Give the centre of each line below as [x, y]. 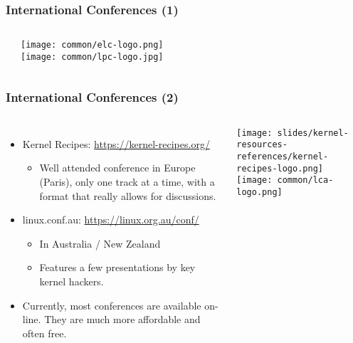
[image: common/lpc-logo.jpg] [92, 57]
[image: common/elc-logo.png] [92, 45]
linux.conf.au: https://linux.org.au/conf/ [111, 220]
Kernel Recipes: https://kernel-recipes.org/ [116, 143]
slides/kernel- [313, 133]
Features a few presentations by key [117, 267]
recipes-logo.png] [280, 168]
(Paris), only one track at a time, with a [127, 181]
